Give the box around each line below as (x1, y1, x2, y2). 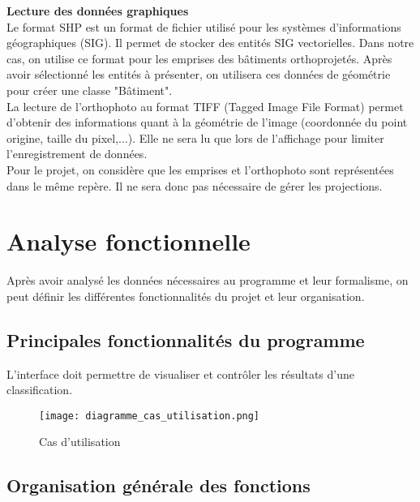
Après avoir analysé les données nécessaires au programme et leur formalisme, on (6, 272, 409, 289)
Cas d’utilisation (39, 433, 121, 450)
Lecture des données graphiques (6, 2, 189, 19)
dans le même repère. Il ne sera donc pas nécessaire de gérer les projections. (6, 177, 383, 194)
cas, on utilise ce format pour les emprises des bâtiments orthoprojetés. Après (6, 49, 392, 67)
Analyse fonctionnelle (6, 225, 251, 258)
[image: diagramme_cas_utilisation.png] (39, 410, 260, 422)
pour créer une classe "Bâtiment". (6, 81, 173, 98)
